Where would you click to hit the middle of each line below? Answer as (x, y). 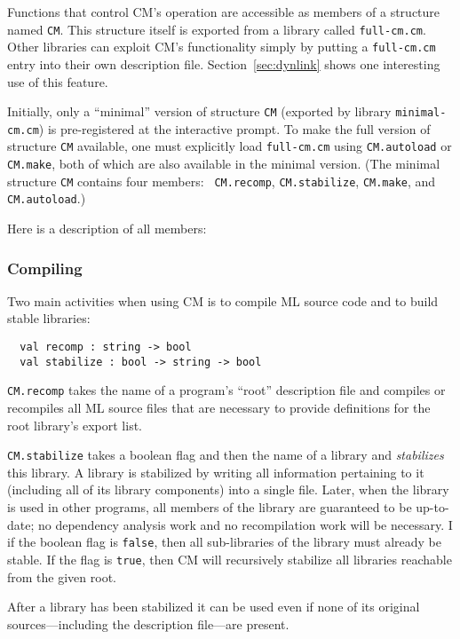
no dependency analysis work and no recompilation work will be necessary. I (245, 524)
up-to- (432, 507)
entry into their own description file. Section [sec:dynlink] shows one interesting (224, 63)
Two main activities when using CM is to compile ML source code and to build (223, 300)
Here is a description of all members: (107, 229)
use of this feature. (58, 81)
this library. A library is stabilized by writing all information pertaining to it (216, 472)
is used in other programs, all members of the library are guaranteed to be (210, 507)
